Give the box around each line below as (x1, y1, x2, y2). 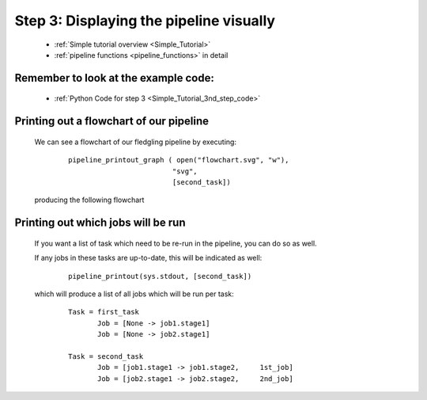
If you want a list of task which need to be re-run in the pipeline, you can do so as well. (34, 238, 317, 248)
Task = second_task (68, 352, 144, 360)
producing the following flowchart (34, 195, 145, 205)
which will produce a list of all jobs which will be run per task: (34, 289, 235, 299)
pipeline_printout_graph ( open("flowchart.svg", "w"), (68, 155, 289, 165)
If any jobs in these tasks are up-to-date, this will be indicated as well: (34, 253, 263, 263)
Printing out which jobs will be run (14, 216, 186, 230)
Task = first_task (68, 307, 140, 317)
